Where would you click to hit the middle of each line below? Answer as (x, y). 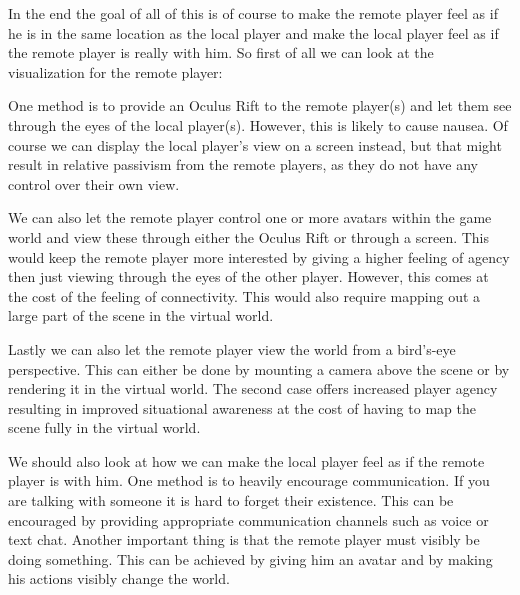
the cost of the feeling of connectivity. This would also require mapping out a (244, 295)
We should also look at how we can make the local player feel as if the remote (246, 460)
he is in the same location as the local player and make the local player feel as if (253, 32)
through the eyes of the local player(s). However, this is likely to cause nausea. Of (258, 124)
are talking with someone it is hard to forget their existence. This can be (231, 500)
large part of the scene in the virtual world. (141, 315)
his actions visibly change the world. (119, 578)
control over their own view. (94, 183)
